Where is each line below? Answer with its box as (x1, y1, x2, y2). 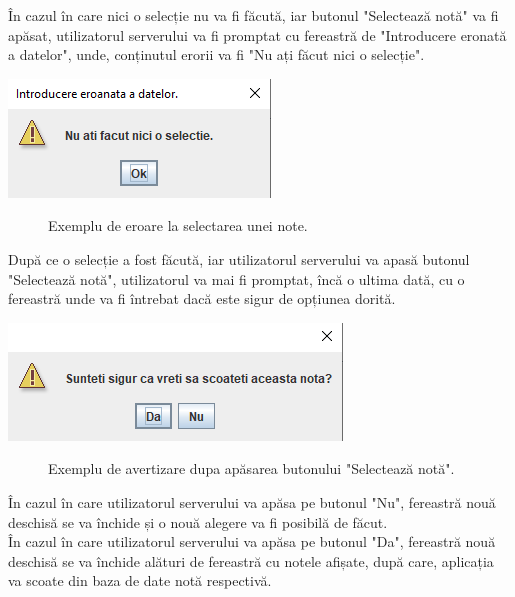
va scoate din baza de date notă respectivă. (8, 570, 272, 591)
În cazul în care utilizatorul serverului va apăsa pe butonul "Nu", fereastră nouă (8, 491, 496, 512)
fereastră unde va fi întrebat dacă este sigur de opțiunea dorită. (8, 288, 396, 309)
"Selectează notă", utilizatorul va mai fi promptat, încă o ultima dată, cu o (8, 268, 465, 289)
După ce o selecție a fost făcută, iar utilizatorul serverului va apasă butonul (8, 248, 470, 269)
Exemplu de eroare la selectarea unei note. (48, 215, 308, 236)
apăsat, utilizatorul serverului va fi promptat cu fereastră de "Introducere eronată (8, 24, 507, 45)
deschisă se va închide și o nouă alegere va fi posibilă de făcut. (8, 511, 388, 532)
